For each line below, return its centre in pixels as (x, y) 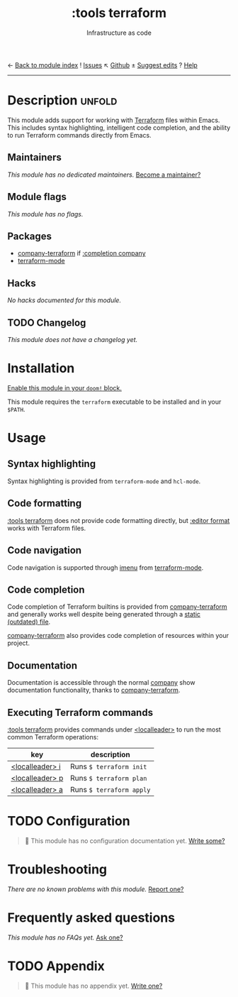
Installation (41, 369)
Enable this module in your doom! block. (65, 387)
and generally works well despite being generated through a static (104, 615)
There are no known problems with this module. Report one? (96, 889)
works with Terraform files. (47, 528)
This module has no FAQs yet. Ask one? (65, 937)
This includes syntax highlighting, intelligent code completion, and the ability (119, 127)
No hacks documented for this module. (64, 300)
